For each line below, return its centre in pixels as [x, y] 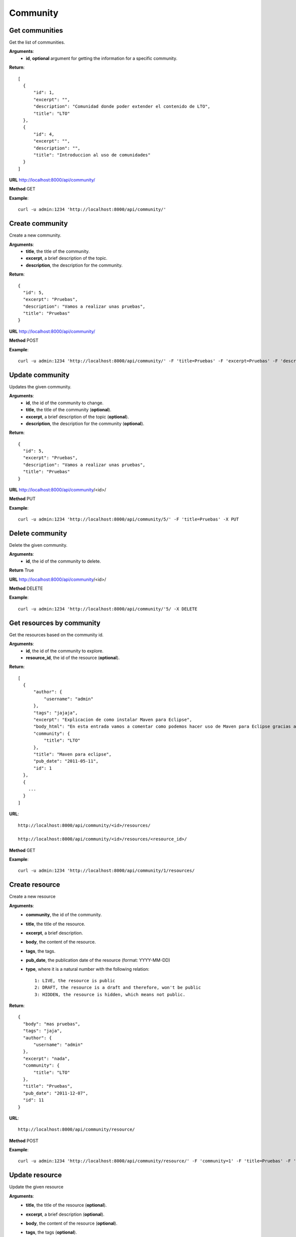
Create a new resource [32, 897]
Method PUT [22, 499]
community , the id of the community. [64, 915]
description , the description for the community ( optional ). [85, 424]
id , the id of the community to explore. [65, 651]
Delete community [38, 533]
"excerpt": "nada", [46, 1058]
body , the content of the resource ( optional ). [72, 1223]
